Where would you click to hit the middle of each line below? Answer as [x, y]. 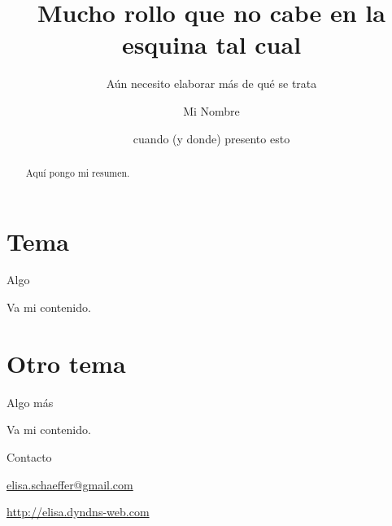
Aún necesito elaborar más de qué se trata [211, 83]
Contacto [29, 456]
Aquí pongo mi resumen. [78, 172]
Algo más [30, 402]
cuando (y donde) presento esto [211, 138]
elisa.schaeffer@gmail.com [70, 484]
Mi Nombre [211, 110]
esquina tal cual [211, 44]
